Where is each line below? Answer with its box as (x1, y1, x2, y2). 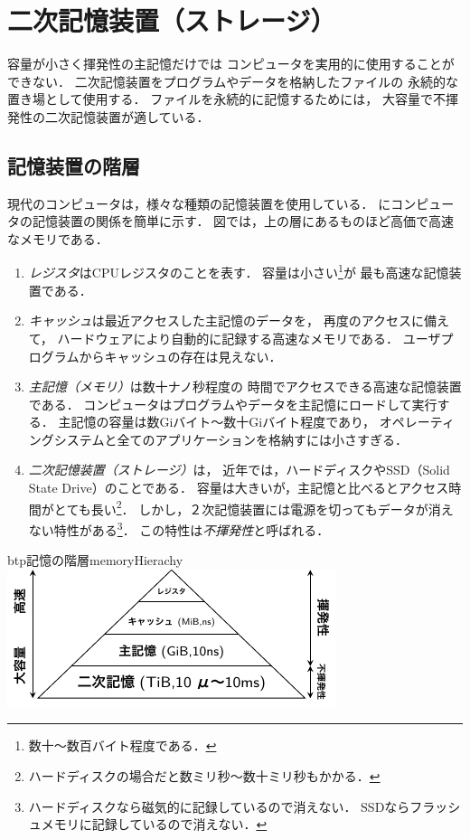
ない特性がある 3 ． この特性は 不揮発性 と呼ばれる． (28, 517, 330, 539)
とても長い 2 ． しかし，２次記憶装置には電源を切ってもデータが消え (53, 496, 454, 518)
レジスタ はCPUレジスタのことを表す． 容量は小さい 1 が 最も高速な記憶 (28, 260, 449, 282)
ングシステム (28, 429, 105, 448)
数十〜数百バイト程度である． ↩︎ (28, 736, 217, 755)
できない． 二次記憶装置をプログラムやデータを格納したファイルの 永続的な (7, 71, 458, 90)
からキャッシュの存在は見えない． (79, 346, 282, 365)
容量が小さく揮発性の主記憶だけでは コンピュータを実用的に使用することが (7, 54, 455, 73)
